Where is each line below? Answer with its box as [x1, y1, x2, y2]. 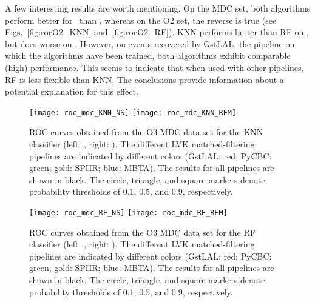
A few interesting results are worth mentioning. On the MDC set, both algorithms [5, 2, 311, 14]
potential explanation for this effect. [5, 85, 138, 98]
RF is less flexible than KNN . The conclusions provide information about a [5, 73, 284, 86]
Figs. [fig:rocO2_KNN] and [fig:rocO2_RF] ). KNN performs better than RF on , [5, 25, 309, 38]
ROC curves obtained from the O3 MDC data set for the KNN [29, 126, 263, 138]
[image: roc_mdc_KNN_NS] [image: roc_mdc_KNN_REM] [29, 108, 237, 117]
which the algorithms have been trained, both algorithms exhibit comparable [5, 49, 291, 62]
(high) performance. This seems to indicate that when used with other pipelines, [5, 61, 304, 73]
